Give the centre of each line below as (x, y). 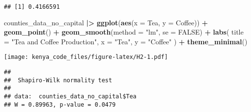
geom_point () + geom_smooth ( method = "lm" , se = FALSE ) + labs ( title (124, 32)
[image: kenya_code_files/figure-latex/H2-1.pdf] (86, 57)
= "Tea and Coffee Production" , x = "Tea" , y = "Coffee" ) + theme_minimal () (126, 41)
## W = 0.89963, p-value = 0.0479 (60, 104)
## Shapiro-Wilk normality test (58, 80)
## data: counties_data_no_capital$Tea (70, 97)
